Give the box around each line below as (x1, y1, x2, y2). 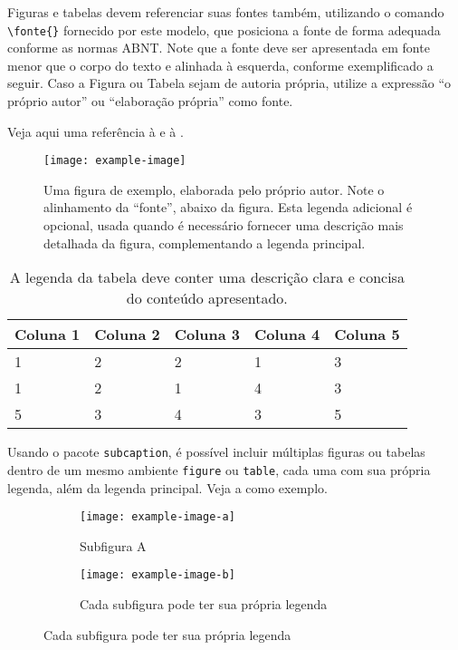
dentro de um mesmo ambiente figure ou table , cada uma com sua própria (7, 460, 431, 479)
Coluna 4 (253, 324, 320, 345)
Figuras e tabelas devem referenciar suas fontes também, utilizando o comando (7, 3, 444, 21)
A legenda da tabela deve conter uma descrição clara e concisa (9, 267, 405, 288)
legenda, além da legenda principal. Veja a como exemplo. (7, 478, 328, 497)
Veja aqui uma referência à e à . (7, 121, 184, 141)
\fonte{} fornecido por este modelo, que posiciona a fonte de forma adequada (7, 20, 441, 39)
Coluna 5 (334, 324, 400, 345)
